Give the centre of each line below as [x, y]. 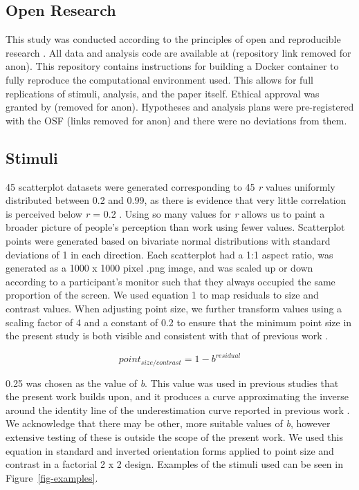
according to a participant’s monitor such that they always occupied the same [171, 281]
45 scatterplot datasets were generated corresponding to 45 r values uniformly [171, 186]
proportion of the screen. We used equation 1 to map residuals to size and [162, 295]
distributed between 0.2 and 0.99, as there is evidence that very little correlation [176, 200]
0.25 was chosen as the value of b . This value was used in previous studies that [172, 383]
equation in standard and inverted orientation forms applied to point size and [170, 450]
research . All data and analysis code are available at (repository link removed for [178, 52]
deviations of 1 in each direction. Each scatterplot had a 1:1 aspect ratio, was [169, 254]
